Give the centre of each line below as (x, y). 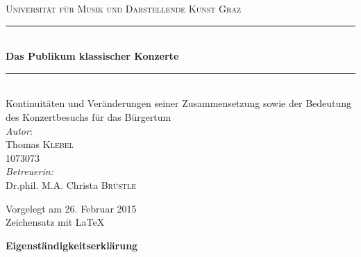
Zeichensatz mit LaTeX (55, 222)
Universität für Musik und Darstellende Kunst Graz (124, 8)
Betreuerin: (30, 171)
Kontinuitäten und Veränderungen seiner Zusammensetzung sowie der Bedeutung (179, 103)
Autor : (19, 130)
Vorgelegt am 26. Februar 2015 (71, 208)
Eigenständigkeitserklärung (72, 245)
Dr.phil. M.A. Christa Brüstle (71, 184)
